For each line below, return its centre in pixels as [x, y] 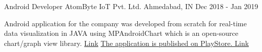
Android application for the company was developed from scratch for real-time [125, 23]
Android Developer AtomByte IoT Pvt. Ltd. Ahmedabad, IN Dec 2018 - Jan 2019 [131, 6]
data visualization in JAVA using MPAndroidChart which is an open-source [121, 33]
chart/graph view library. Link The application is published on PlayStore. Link [126, 43]
